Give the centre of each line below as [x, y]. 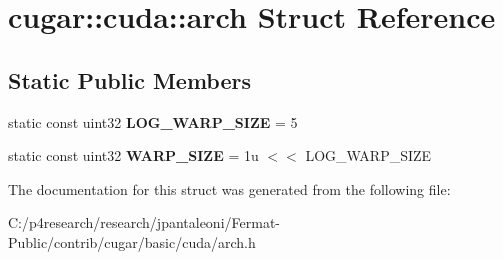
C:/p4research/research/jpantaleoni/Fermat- [144, 222]
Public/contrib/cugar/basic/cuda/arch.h [132, 241]
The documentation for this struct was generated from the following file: [229, 188]
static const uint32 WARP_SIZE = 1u [133, 155]
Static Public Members [130, 79]
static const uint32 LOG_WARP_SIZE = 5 [153, 121]
